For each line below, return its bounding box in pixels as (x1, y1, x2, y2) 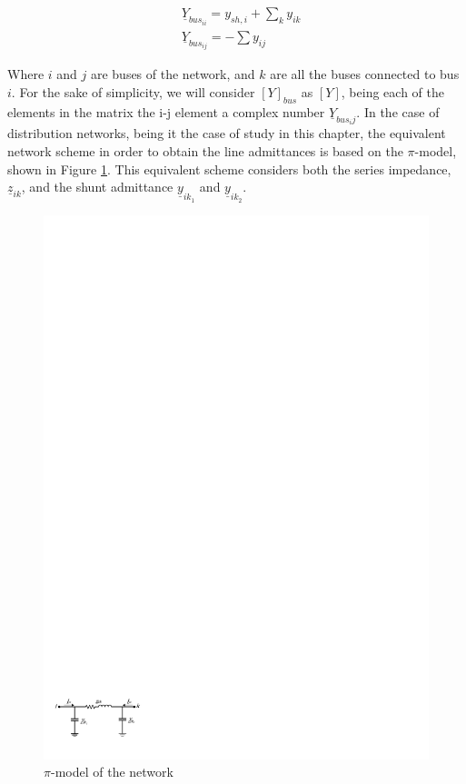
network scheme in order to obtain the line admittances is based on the (7, 142, 403, 161)
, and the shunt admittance (21, 177, 174, 196)
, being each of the (341, 82, 444, 101)
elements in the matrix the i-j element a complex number (7, 102, 325, 121)
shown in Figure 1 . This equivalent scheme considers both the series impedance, (7, 159, 451, 178)
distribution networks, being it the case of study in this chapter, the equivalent (7, 124, 446, 143)
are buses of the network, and (90, 65, 255, 84)
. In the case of (356, 102, 440, 121)
